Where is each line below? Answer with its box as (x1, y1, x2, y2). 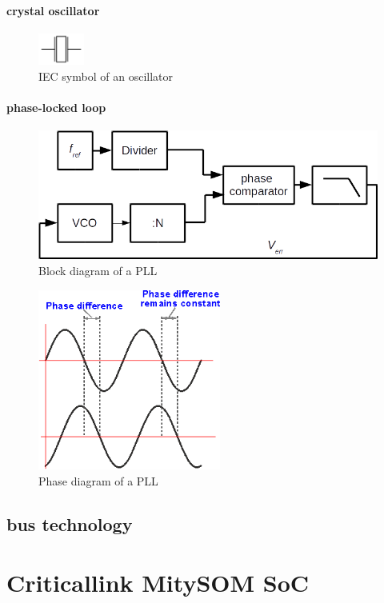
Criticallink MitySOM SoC (6, 566, 310, 599)
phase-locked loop (6, 98, 106, 115)
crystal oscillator (6, 2, 100, 18)
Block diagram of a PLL (38, 262, 158, 278)
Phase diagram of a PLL (38, 472, 158, 489)
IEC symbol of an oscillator (38, 67, 173, 84)
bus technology (6, 511, 133, 536)
